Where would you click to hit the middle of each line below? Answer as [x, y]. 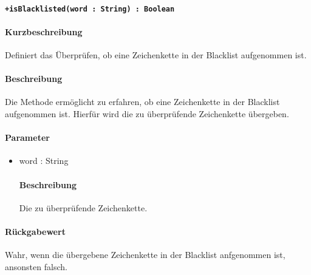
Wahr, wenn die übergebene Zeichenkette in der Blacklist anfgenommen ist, [145, 255]
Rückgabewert [35, 231]
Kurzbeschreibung [44, 31]
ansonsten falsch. [36, 266]
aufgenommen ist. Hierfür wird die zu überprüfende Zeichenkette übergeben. [147, 114]
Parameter [27, 137]
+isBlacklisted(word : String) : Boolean [90, 9]
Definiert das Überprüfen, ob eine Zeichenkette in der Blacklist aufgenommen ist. [156, 55]
